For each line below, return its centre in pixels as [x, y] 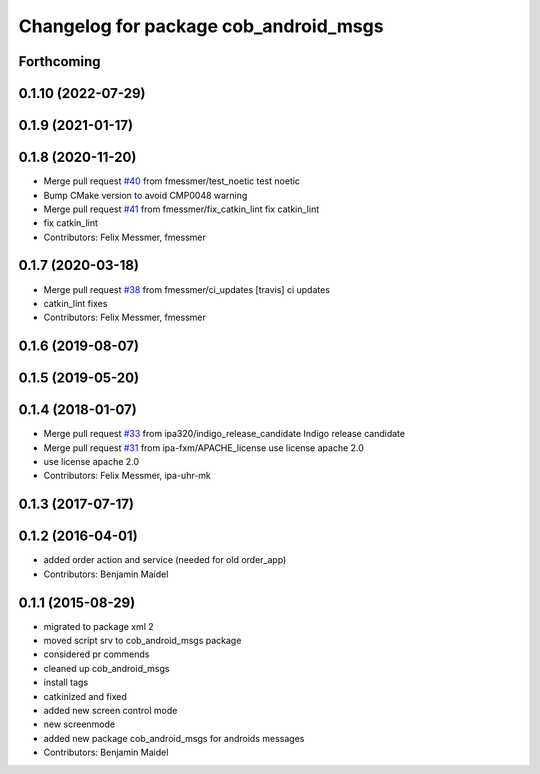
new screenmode [79, 724]
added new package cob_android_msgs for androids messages [174, 738]
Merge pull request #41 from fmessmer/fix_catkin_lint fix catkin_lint [181, 209]
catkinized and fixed [85, 696]
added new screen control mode [110, 711]
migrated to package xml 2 [98, 626]
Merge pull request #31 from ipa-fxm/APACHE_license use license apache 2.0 [204, 447]
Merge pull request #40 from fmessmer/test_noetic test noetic [171, 181]
